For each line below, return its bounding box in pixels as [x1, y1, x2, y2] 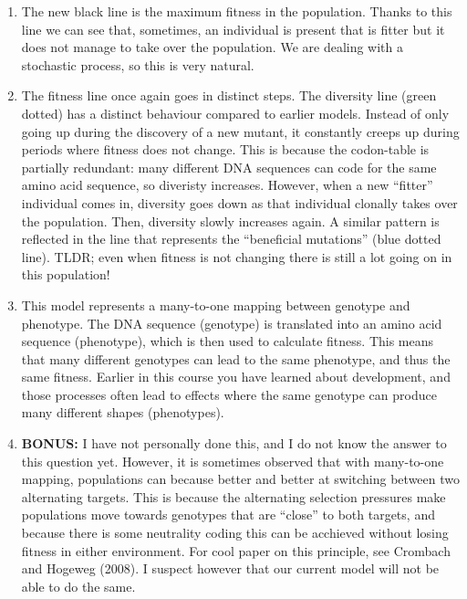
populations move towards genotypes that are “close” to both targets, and [21, 505, 435, 524]
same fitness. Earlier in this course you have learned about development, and [21, 367, 451, 386]
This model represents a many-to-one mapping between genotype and [21, 295, 410, 314]
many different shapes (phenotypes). [21, 403, 224, 422]
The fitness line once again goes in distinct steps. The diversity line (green [21, 86, 437, 105]
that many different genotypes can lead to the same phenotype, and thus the [21, 349, 451, 368]
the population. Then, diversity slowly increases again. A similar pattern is [21, 211, 440, 230]
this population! [21, 265, 110, 284]
